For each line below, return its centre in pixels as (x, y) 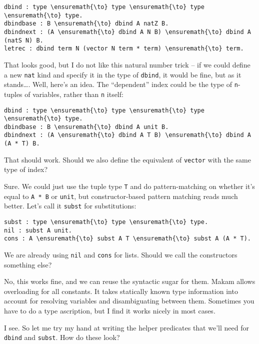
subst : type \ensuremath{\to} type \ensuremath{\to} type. (106, 222)
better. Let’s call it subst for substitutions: (70, 206)
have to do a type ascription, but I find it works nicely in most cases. (110, 310)
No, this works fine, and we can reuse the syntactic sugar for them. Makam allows (130, 281)
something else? (28, 264)
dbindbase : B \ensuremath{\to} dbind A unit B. (86, 127)
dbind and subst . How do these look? (62, 337)
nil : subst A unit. (38, 230)
